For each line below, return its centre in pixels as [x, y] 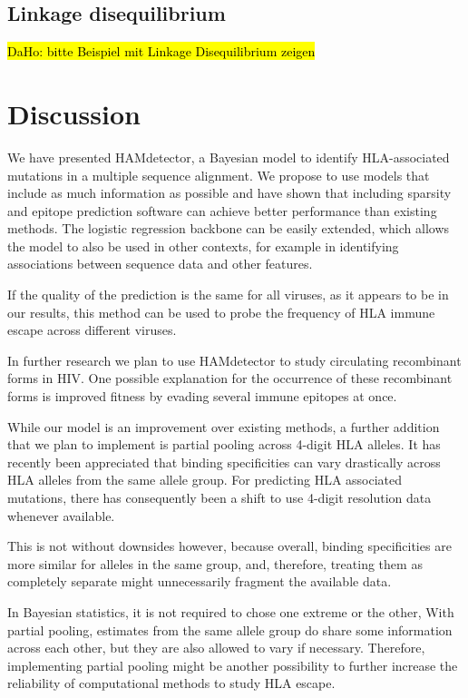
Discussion [74, 113]
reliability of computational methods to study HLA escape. [171, 683]
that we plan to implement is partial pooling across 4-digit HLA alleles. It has [224, 444]
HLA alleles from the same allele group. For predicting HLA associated [205, 480]
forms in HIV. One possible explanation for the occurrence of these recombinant [230, 378]
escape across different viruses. [92, 330]
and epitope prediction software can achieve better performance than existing [222, 210]
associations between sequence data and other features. [160, 264]
